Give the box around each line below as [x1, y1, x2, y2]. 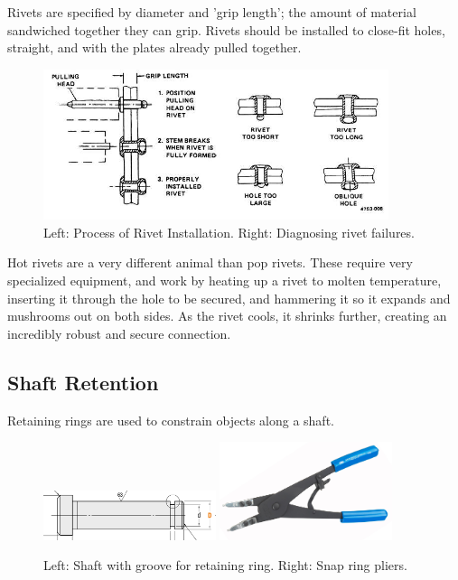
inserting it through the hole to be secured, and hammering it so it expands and [7, 288, 451, 307]
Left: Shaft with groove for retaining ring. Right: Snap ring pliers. [43, 556, 407, 575]
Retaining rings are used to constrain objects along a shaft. [7, 410, 334, 429]
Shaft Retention [7, 368, 159, 396]
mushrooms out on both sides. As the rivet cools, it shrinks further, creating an [7, 306, 447, 325]
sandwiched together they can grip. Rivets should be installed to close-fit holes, [7, 20, 445, 39]
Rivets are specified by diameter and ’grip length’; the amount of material [7, 3, 416, 21]
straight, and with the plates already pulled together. [7, 38, 302, 57]
